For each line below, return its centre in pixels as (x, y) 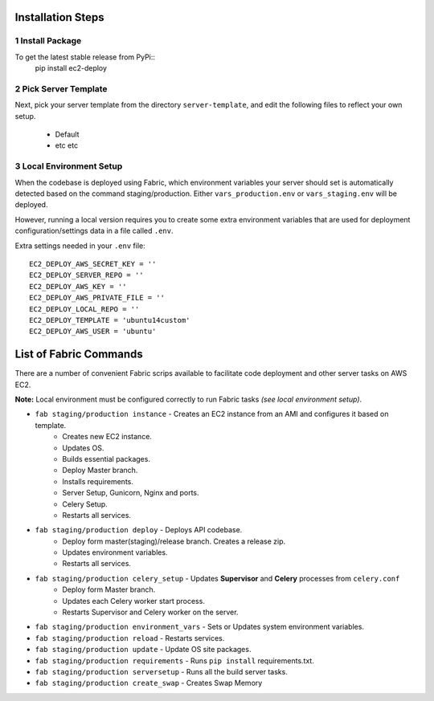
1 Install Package (48, 41)
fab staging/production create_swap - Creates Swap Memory (149, 683)
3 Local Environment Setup (69, 166)
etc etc (67, 145)
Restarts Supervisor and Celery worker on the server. (150, 612)
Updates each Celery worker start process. (133, 601)
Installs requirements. (98, 481)
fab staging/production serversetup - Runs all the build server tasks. (162, 671)
